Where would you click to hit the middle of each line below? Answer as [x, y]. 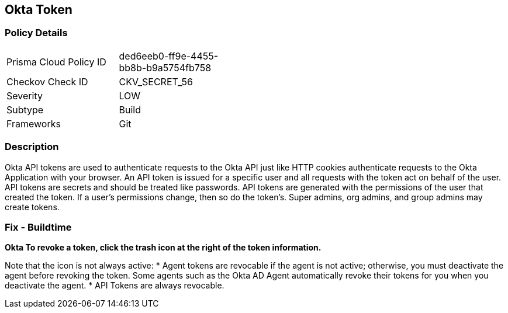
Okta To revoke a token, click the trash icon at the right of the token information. [163, 248]
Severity [25, 95]
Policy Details [36, 33]
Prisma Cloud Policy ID [56, 62]
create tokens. [32, 207]
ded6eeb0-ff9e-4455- [169, 56]
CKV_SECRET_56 [156, 81]
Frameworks [34, 124]
